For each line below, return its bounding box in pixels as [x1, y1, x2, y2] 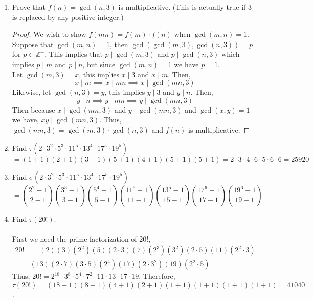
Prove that [12, 2, 46, 12]
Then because [12, 104, 55, 115]
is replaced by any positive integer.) [12, 11, 124, 22]
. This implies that [44, 49, 103, 59]
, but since [82, 58, 116, 69]
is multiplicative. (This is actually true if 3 [118, 2, 252, 12]
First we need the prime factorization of [12, 233, 137, 244]
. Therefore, [139, 271, 175, 282]
